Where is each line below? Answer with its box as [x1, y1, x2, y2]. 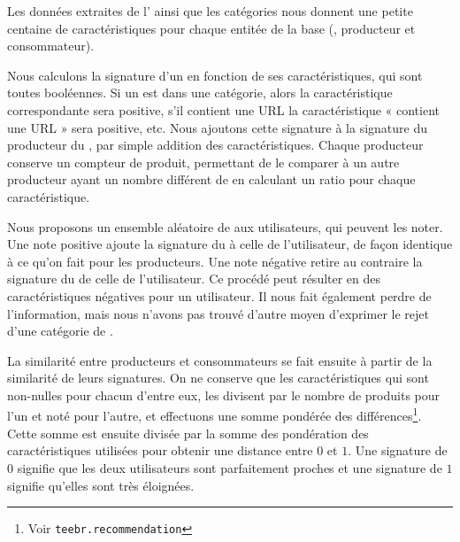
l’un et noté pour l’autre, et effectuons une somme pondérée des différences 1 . [7, 404, 422, 425]
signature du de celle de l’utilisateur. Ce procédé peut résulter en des [7, 269, 381, 288]
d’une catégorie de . [7, 321, 113, 340]
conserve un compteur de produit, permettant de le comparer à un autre [7, 152, 400, 171]
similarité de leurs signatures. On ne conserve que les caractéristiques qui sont [7, 368, 429, 387]
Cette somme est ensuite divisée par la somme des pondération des [7, 423, 369, 442]
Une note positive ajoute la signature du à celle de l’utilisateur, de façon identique [7, 235, 453, 253]
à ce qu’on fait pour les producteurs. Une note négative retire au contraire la [7, 252, 423, 270]
